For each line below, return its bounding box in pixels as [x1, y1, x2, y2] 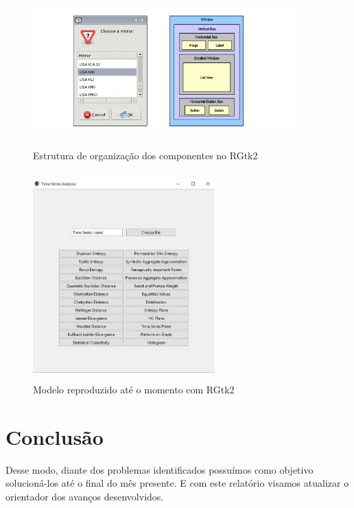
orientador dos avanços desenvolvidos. [5, 489, 164, 503]
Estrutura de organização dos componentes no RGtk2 [33, 148, 258, 163]
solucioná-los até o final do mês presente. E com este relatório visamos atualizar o [5, 476, 349, 490]
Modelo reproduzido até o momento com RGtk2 [33, 382, 235, 396]
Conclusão [5, 422, 104, 450]
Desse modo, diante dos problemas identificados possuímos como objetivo [5, 462, 314, 476]
